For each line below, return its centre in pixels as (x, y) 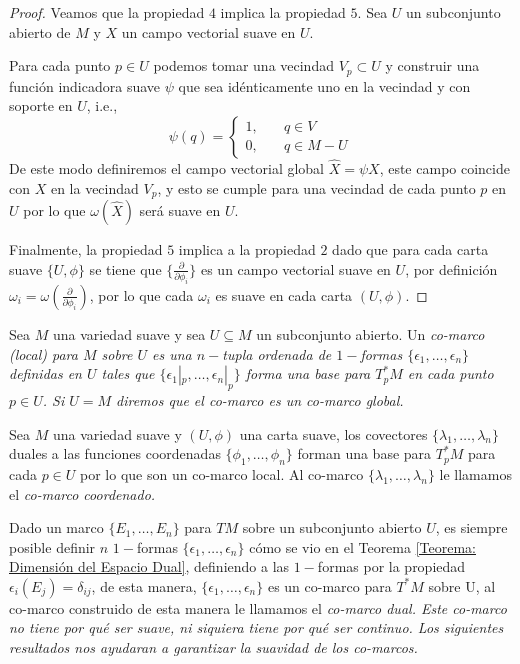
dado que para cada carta (410, 249)
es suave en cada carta (284, 294)
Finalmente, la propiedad (86, 249)
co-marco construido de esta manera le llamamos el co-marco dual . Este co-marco (258, 607)
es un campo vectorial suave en (295, 268)
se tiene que (125, 268)
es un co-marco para (329, 585)
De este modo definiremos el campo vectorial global (166, 168)
